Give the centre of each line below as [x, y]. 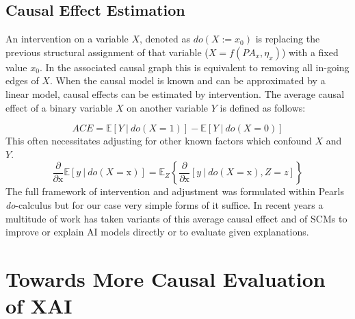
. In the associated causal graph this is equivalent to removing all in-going [194, 67]
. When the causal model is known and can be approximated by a [187, 80]
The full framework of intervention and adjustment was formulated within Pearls [175, 191]
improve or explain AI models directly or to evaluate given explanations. [157, 232]
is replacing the [288, 39]
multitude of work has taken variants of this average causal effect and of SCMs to [176, 218]
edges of [22, 80]
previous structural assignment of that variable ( [107, 52]
